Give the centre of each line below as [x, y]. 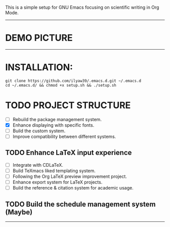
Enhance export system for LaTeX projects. [57, 182]
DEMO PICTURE [39, 38]
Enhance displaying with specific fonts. [53, 125]
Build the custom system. [39, 131]
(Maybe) [19, 212]
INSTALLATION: [39, 67]
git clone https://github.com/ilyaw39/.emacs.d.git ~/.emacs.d [73, 81]
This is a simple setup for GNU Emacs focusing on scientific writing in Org [82, 7]
